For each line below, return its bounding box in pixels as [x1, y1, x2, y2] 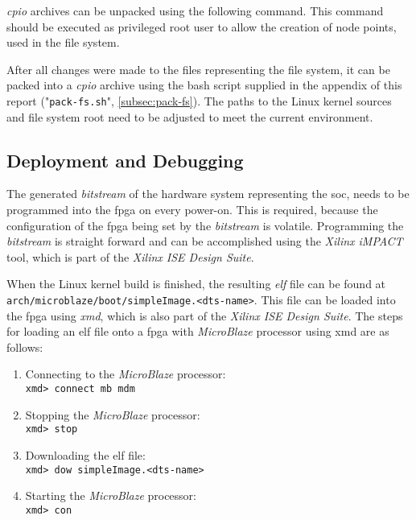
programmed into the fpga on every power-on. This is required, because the [6, 201, 378, 218]
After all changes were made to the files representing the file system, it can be [6, 60, 390, 77]
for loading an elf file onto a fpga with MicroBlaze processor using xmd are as [6, 323, 389, 340]
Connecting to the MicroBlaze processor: [25, 365, 226, 382]
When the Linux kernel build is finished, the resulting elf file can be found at [6, 275, 386, 292]
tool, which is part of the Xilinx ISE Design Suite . [6, 248, 254, 265]
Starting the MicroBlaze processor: [25, 487, 196, 504]
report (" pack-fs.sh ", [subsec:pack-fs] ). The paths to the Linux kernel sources [6, 92, 392, 109]
